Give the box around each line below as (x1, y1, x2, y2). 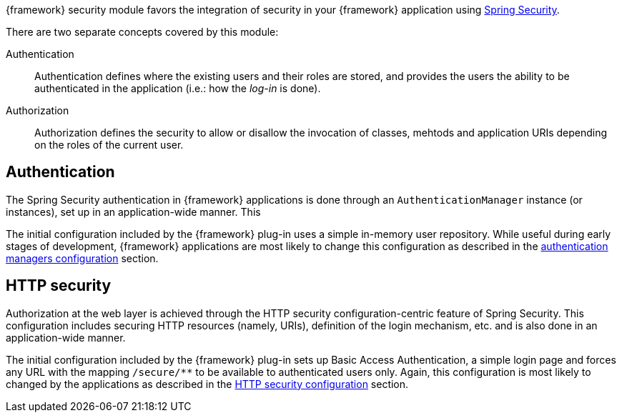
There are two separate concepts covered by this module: (6, 26, 279, 38)
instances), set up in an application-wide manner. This (6, 205, 261, 218)
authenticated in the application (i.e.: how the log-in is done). (34, 82, 321, 94)
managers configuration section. (6, 252, 159, 264)
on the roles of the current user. (34, 139, 184, 151)
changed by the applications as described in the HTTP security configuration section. (6, 377, 409, 390)
